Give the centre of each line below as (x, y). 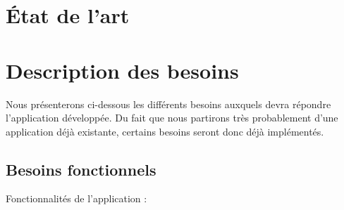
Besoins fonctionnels (81, 169)
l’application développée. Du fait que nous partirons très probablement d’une (172, 118)
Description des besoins (122, 70)
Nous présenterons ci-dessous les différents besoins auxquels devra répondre (168, 104)
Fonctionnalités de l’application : (76, 198)
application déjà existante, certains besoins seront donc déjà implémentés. (165, 131)
